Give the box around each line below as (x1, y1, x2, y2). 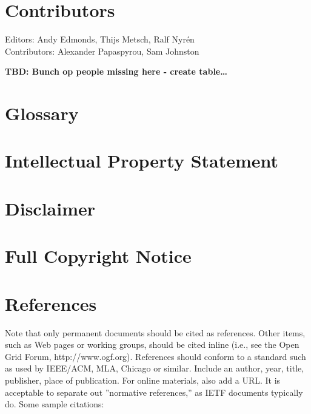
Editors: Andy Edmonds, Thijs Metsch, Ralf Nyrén (5, 33, 195, 46)
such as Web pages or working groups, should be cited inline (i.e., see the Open (5, 338, 299, 351)
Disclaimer (5, 195, 96, 220)
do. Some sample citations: (5, 398, 104, 410)
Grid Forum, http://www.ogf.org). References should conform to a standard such (5, 350, 306, 362)
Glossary (5, 101, 79, 126)
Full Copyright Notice (5, 243, 192, 268)
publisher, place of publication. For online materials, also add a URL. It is (5, 373, 281, 386)
